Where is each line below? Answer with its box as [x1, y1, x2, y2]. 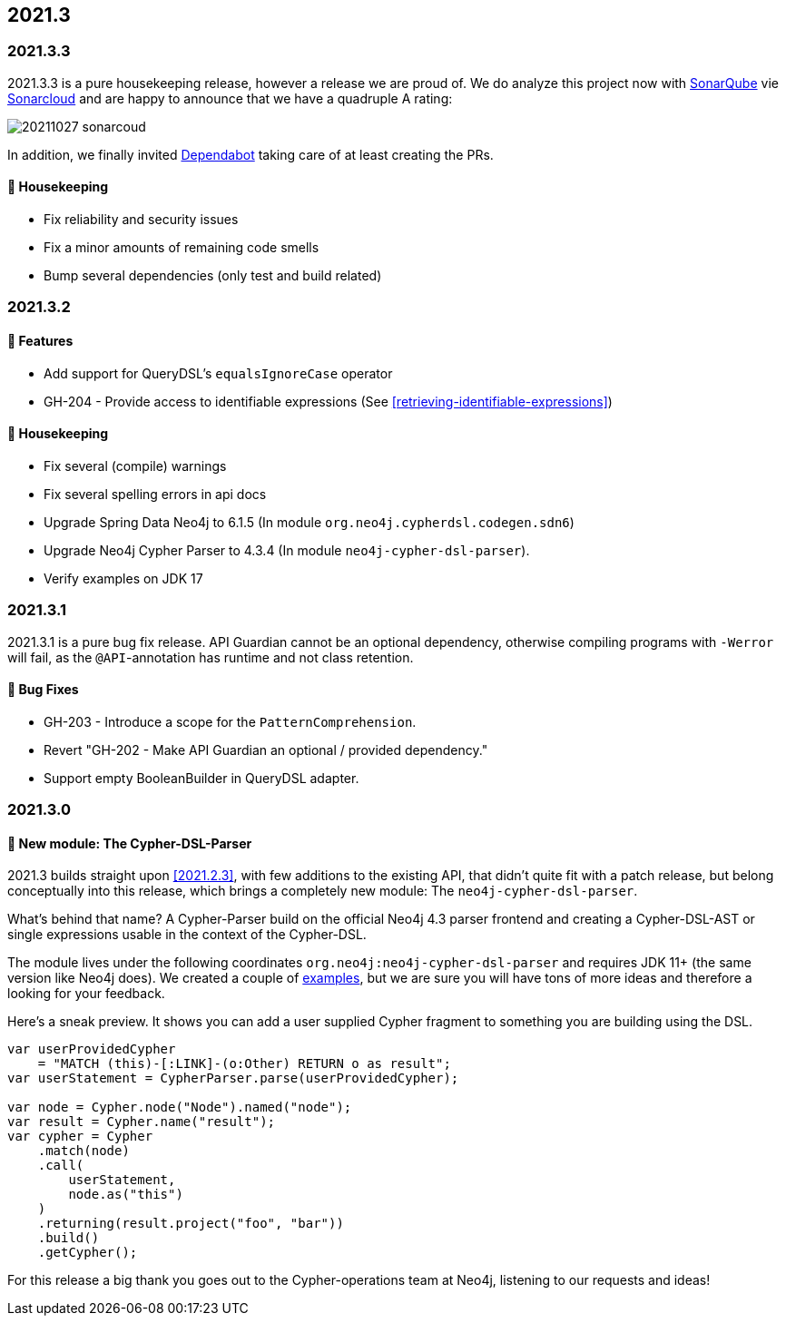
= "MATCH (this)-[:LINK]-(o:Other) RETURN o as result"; [37, 1056, 451, 1072]
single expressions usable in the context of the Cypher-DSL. [7, 926, 367, 943]
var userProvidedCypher [7, 1042, 176, 1057]
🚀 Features [7, 333, 74, 348]
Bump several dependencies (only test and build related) [44, 268, 382, 284]
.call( [37, 1158, 84, 1173]
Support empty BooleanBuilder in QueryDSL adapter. [44, 769, 359, 786]
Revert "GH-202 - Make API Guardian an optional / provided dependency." [44, 741, 488, 758]
